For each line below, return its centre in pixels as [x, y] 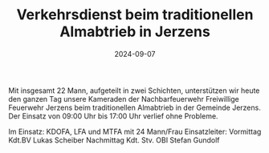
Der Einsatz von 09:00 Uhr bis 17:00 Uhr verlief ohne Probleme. [113, 116]
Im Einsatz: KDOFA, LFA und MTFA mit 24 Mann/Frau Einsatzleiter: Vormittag [135, 131]
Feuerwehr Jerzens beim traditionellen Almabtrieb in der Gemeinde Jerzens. [134, 107]
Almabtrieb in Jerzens [135, 32]
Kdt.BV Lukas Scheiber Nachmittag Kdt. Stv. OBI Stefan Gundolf [114, 140]
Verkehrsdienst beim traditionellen [135, 15]
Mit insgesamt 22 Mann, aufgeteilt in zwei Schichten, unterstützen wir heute [134, 91]
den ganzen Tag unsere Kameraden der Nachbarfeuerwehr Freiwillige [124, 99]
